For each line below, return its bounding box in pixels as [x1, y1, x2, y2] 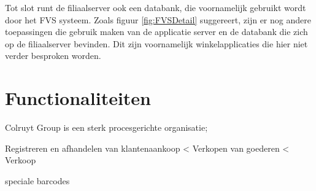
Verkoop [5, 154, 36, 166]
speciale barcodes [5, 174, 70, 187]
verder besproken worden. [5, 49, 101, 62]
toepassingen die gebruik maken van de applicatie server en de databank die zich [5, 25, 308, 38]
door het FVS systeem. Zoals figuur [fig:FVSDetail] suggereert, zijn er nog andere [5, 13, 311, 26]
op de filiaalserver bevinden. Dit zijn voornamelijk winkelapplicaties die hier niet [5, 37, 308, 50]
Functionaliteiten [5, 85, 152, 111]
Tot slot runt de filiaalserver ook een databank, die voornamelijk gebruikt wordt [5, 1, 306, 14]
